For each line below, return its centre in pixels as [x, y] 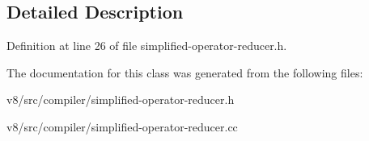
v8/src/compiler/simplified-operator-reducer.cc [122, 126]
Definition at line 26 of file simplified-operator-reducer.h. [147, 46]
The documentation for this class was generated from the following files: [185, 72]
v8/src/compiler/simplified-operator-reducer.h [121, 100]
